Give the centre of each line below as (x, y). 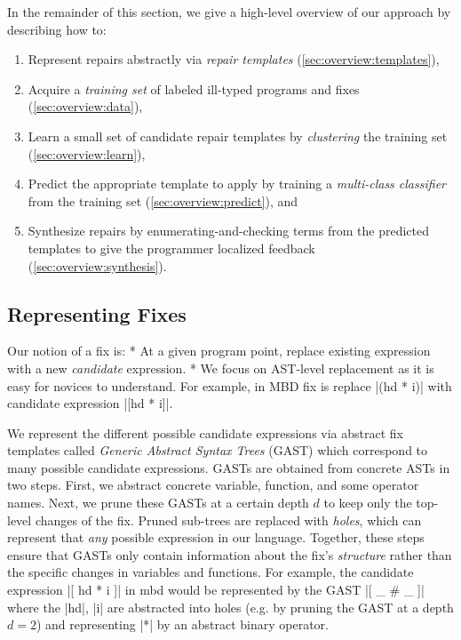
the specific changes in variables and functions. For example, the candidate (211, 572)
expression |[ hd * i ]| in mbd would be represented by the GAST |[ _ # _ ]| (216, 590)
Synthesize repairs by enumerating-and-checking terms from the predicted (228, 231)
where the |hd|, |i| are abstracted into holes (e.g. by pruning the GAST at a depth (230, 607)
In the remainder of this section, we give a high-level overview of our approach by (229, 12)
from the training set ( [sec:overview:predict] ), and (163, 200)
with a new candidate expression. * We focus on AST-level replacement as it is (221, 368)
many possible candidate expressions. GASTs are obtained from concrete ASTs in (229, 467)
